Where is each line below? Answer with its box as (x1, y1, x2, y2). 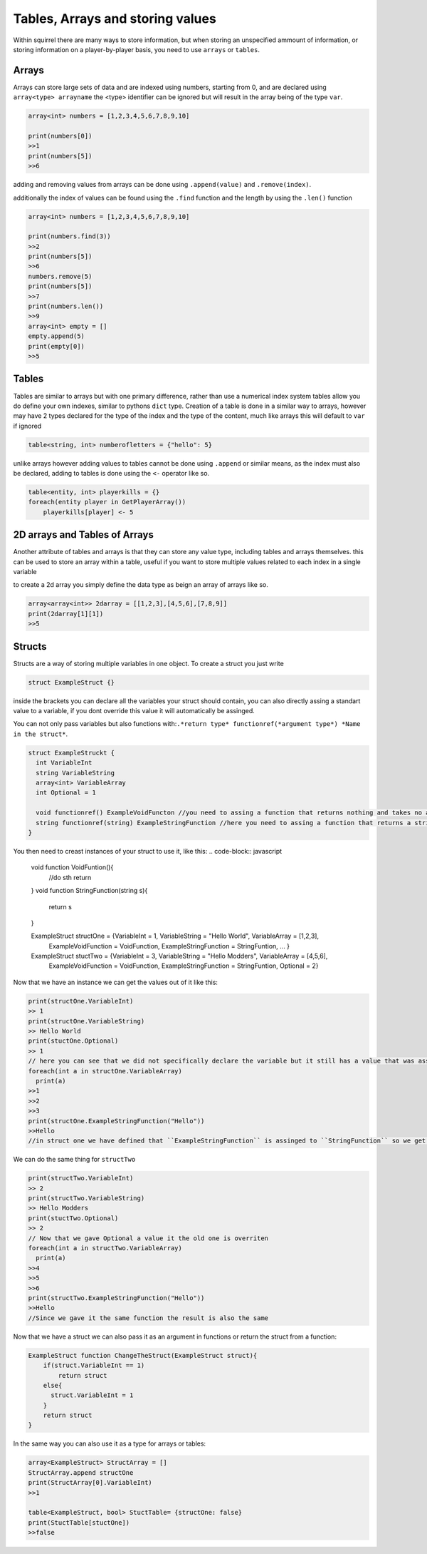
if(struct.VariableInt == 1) (43, 1361, 145, 1369)
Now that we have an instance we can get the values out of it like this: (13, 978, 218, 986)
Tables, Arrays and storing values (13, 11, 216, 26)
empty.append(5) (28, 332, 85, 340)
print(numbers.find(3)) (28, 232, 112, 240)
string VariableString (36, 769, 115, 777)
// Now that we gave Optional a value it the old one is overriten (28, 1234, 269, 1242)
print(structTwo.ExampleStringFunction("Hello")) (28, 1294, 205, 1302)
